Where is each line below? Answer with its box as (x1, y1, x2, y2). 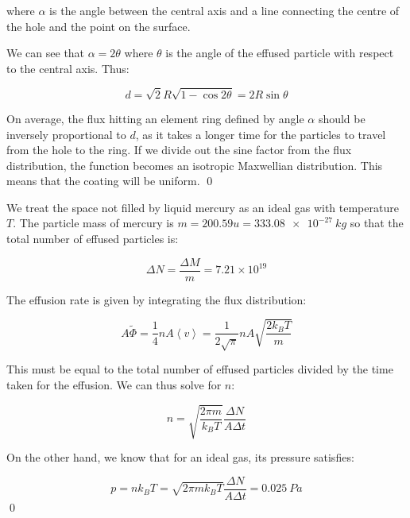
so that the (350, 215, 404, 231)
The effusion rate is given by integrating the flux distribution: (6, 291, 307, 307)
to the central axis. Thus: (6, 60, 130, 76)
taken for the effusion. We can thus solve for (6, 376, 222, 392)
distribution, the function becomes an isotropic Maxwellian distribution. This (6, 157, 383, 173)
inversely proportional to (6, 126, 126, 142)
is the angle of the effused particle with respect (165, 44, 394, 61)
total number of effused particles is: (6, 230, 179, 247)
